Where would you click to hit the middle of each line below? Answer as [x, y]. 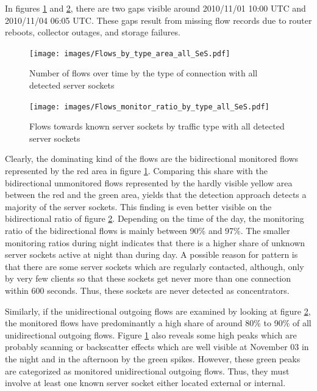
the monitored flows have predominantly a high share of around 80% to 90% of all [158, 323]
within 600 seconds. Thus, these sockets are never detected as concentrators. [147, 290]
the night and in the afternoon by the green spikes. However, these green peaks [153, 358]
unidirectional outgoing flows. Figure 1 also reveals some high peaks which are [151, 334]
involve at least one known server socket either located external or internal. [145, 383]
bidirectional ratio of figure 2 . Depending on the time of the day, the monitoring [155, 218]
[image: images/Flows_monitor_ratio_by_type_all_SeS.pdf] [149, 107]
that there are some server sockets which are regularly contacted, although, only [155, 266]
